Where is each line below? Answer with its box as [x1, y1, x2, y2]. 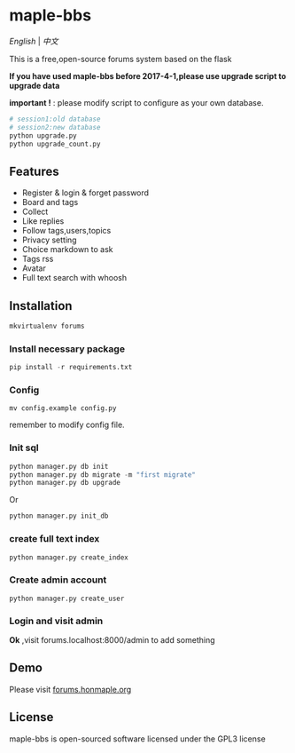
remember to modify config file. [9, 419, 126, 431]
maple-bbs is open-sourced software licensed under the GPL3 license [9, 733, 266, 744]
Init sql [9, 441, 39, 454]
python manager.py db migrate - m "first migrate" [9, 470, 197, 480]
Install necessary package [9, 343, 126, 355]
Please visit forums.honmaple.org [9, 684, 132, 694]
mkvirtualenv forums [9, 321, 86, 331]
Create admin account [9, 574, 107, 586]
